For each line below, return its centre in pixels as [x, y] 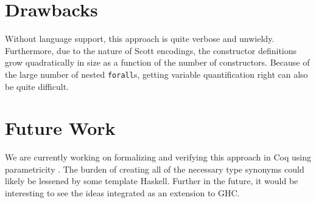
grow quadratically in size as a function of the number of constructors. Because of [157, 62]
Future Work [60, 128]
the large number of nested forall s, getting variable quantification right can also [156, 74]
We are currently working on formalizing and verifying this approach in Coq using [158, 157]
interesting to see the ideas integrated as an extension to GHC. [122, 193]
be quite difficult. [37, 86]
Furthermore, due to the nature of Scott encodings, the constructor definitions [151, 50]
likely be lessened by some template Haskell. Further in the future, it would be [152, 181]
